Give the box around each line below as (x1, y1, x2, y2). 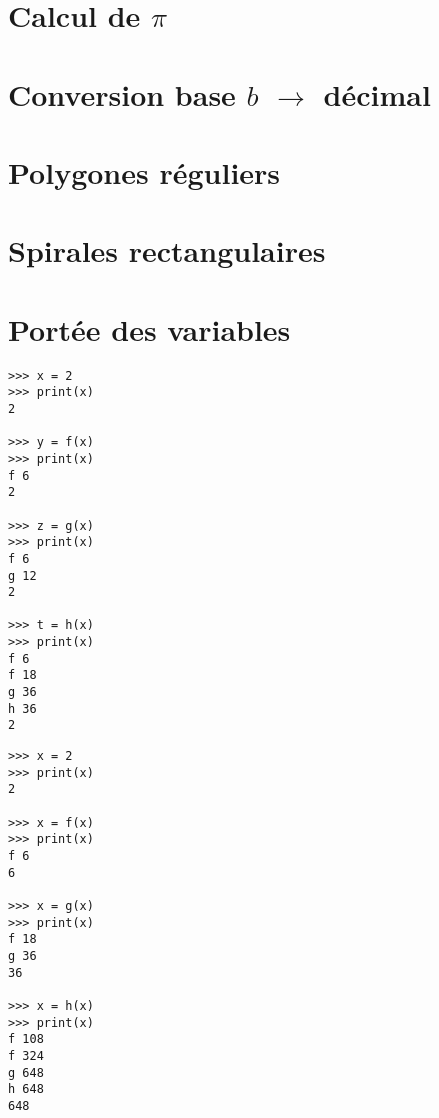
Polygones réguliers (8, 151, 281, 192)
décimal (323, 73, 431, 114)
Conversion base (8, 73, 236, 114)
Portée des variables (8, 308, 291, 349)
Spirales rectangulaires (8, 230, 326, 271)
